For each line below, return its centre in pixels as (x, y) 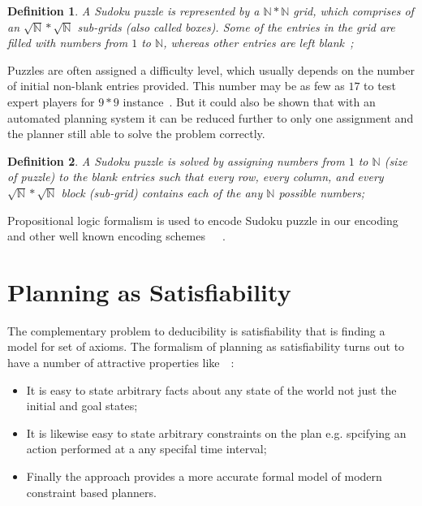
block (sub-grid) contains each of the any (162, 192)
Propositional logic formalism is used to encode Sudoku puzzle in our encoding (203, 220)
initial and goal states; (82, 406)
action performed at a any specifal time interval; (146, 449)
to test (380, 86)
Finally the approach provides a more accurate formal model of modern (204, 476)
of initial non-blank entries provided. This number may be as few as (176, 86)
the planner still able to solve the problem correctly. (136, 134)
